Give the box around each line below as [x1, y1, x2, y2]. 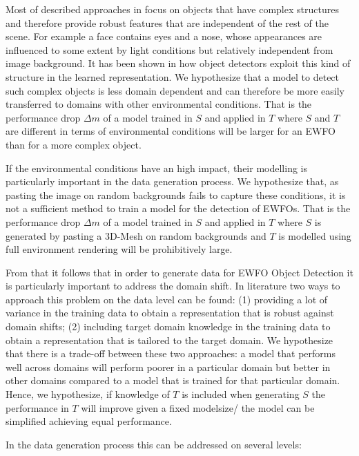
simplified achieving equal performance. [6, 414, 172, 428]
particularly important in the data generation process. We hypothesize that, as [6, 174, 339, 189]
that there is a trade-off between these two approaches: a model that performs [6, 346, 336, 361]
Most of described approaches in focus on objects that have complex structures [6, 2, 339, 16]
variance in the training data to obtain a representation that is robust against [6, 305, 334, 320]
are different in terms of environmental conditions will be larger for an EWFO [6, 124, 336, 138]
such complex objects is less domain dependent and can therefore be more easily [6, 83, 345, 97]
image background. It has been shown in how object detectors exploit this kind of [6, 56, 351, 70]
